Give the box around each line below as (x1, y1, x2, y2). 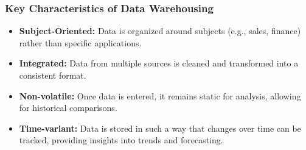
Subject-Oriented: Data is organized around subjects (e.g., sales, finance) (19, 24, 301, 37)
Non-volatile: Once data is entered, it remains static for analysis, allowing (19, 89, 301, 102)
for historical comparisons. (19, 101, 117, 114)
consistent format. (19, 69, 86, 81)
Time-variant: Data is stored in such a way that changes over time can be (19, 121, 301, 134)
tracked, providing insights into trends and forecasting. (19, 134, 223, 146)
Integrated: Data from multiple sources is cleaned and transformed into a (19, 57, 299, 70)
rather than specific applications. (19, 36, 142, 49)
